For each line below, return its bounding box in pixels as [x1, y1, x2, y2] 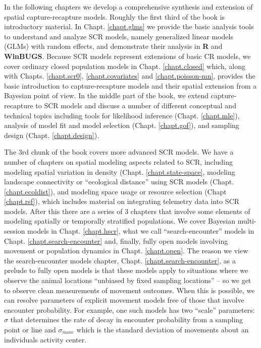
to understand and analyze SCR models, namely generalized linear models [4, 31, 233, 41]
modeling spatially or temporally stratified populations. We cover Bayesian [4, 216, 236, 226]
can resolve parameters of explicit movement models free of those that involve [4, 295, 244, 305]
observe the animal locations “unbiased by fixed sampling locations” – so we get [4, 275, 251, 286]
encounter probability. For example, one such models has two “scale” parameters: [4, 304, 255, 315]
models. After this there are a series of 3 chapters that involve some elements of [4, 205, 250, 216]
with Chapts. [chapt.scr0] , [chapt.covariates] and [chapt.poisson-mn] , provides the [4, 71, 255, 81]
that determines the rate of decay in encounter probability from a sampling [10, 314, 243, 325]
